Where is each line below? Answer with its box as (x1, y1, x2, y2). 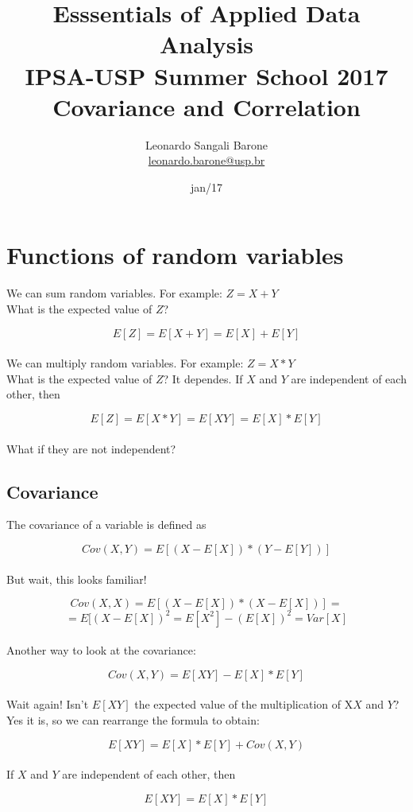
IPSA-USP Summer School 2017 (25, 59, 388, 91)
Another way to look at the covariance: (6, 642, 196, 659)
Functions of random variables (6, 239, 344, 271)
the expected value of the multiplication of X (134, 696, 353, 713)
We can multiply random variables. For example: (6, 355, 244, 371)
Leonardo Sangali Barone (145, 136, 268, 153)
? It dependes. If (163, 370, 243, 387)
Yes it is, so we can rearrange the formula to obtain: (6, 712, 260, 728)
